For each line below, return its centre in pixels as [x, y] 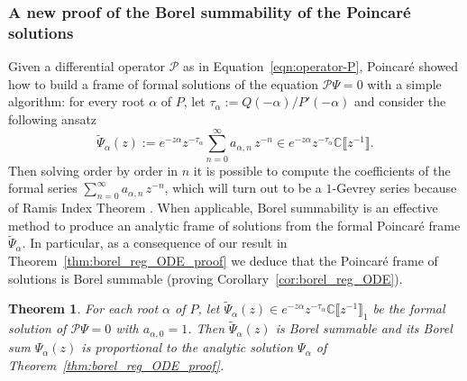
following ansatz [53, 118]
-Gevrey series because [394, 188]
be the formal [409, 308]
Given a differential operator [87, 66]
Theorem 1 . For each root [83, 308]
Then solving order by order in [93, 170]
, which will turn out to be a [243, 188]
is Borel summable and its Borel [364, 328]
